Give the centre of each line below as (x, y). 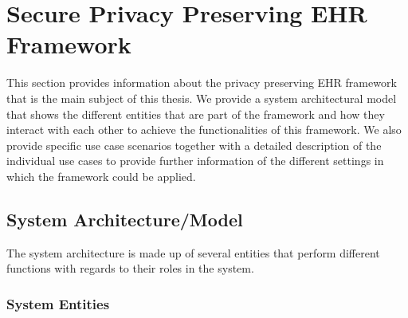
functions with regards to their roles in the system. (130, 268)
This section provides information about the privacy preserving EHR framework (202, 82)
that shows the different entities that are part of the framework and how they (196, 114)
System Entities (58, 303)
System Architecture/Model (125, 219)
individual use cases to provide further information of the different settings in (195, 161)
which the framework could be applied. (101, 176)
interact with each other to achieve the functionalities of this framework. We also (204, 130)
